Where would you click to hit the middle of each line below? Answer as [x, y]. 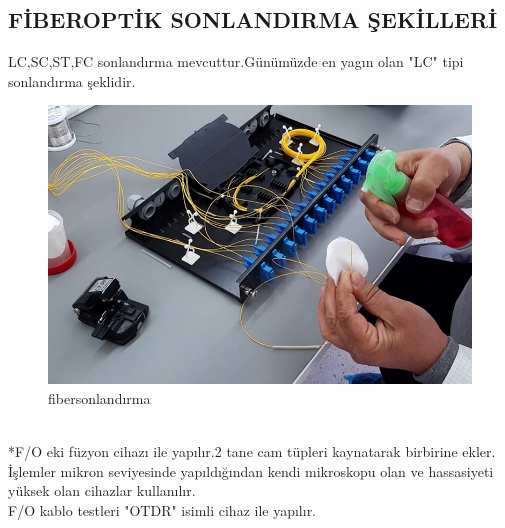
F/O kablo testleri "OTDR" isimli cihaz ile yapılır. [162, 510]
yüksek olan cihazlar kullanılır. [102, 490]
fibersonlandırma [99, 398]
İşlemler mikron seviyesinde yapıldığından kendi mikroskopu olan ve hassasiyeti [251, 470]
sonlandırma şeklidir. [72, 80]
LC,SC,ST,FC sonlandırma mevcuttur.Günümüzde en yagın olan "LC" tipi [236, 61]
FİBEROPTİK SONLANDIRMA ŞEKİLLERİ [253, 19]
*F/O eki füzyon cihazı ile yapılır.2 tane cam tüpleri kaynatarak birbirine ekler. [252, 451]
